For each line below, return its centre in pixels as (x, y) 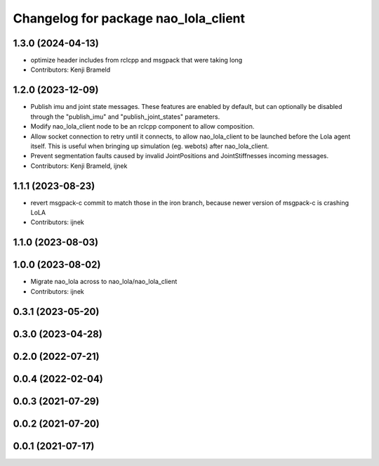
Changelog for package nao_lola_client (129, 18)
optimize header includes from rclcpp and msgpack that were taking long (137, 60)
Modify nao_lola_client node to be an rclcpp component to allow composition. (142, 127)
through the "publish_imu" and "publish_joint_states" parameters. (125, 117)
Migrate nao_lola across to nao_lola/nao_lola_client (104, 282)
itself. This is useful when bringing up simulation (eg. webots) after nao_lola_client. (150, 146)
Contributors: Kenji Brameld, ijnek (79, 166)
